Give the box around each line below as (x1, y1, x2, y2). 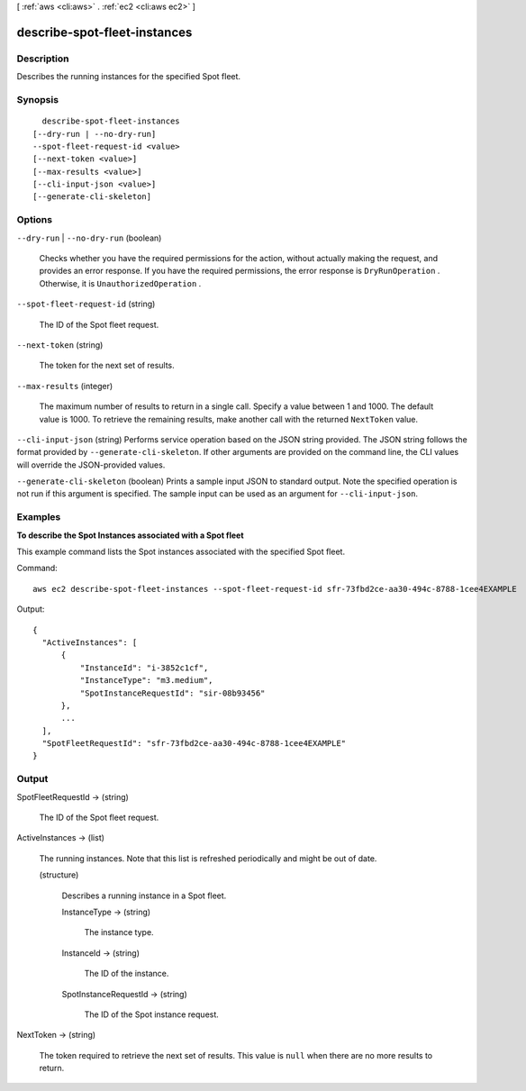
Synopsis (16, 93, 59, 105)
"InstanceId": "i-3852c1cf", (79, 662, 209, 673)
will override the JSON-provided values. (16, 459, 166, 470)
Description (16, 52, 69, 65)
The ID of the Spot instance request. (84, 1009, 220, 1020)
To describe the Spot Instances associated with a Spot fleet (16, 530, 244, 541)
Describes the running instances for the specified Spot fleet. (16, 71, 241, 82)
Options (16, 214, 53, 226)
